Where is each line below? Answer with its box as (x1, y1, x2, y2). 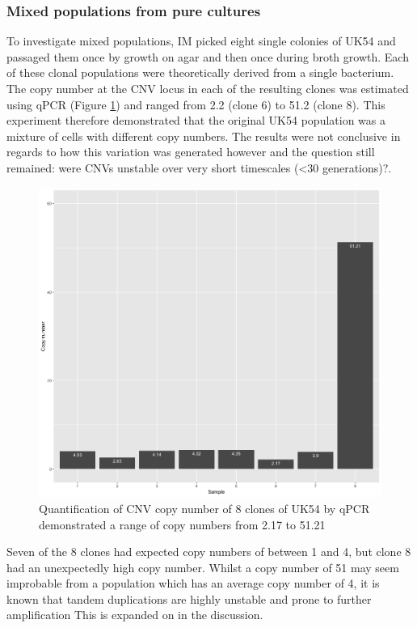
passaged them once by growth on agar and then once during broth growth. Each (6, 48, 409, 65)
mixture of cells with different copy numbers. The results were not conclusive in (6, 127, 401, 144)
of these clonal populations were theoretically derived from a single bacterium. (6, 64, 394, 81)
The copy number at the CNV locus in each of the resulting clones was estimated (6, 80, 409, 96)
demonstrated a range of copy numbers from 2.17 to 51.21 (39, 516, 326, 533)
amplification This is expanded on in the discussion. (6, 606, 263, 623)
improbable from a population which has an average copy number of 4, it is (6, 575, 380, 592)
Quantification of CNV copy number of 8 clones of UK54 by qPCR (39, 499, 370, 516)
